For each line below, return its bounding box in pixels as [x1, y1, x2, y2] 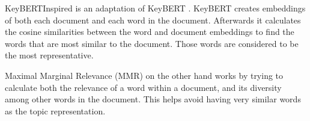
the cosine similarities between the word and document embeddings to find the [5, 25, 294, 38]
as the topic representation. [5, 104, 106, 117]
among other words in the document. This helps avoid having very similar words [5, 93, 301, 105]
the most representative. [5, 49, 94, 61]
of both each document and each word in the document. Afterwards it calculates [5, 13, 301, 26]
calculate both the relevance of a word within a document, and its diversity [5, 81, 282, 93]
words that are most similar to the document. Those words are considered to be [5, 37, 299, 49]
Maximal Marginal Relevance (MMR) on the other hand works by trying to [5, 69, 284, 81]
